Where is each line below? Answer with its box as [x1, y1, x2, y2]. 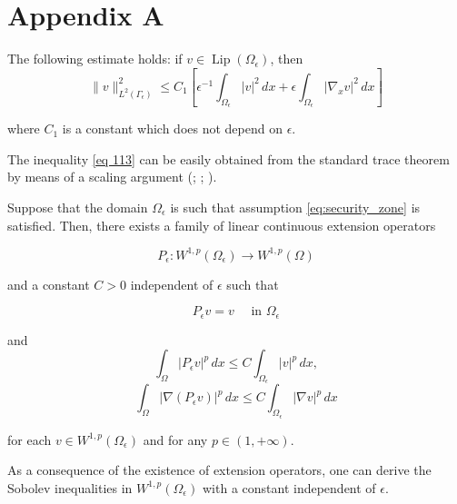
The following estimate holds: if [7, 49, 183, 68]
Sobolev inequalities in [7, 478, 133, 497]
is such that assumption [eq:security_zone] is [170, 197, 421, 216]
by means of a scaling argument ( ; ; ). [7, 167, 217, 186]
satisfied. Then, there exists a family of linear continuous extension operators [7, 215, 436, 234]
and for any [143, 430, 208, 449]
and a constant [7, 274, 90, 293]
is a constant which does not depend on [62, 119, 283, 138]
